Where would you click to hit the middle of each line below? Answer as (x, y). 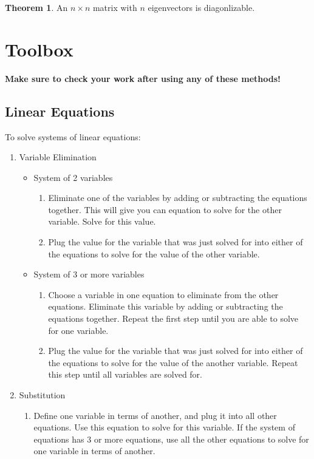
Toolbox (39, 49)
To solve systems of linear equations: (73, 136)
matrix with (115, 7)
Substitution (42, 395)
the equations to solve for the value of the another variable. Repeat (173, 362)
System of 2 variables (73, 177)
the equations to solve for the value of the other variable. (154, 253)
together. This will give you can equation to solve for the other (165, 209)
